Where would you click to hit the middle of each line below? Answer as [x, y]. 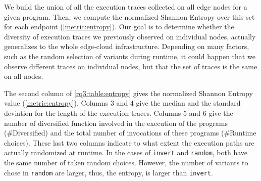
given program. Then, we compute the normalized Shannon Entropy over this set [129, 16]
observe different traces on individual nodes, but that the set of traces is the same [131, 66]
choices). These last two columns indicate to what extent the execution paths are [129, 142]
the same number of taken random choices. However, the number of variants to [126, 162]
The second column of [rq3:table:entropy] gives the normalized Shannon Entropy [128, 93]
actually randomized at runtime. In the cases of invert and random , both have [126, 152]
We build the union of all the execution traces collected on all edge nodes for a [126, 7]
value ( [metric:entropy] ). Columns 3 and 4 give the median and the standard [122, 103]
